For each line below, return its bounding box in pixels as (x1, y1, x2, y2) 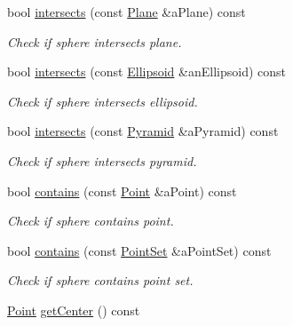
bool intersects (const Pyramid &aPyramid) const (7, 122, 279, 140)
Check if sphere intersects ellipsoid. (7, 91, 198, 110)
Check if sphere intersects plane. (7, 32, 182, 51)
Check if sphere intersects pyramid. (7, 151, 197, 170)
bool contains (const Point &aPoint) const (7, 181, 237, 200)
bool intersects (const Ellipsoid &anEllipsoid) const (7, 62, 286, 81)
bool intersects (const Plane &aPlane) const (7, 3, 246, 20)
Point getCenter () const (7, 300, 140, 319)
